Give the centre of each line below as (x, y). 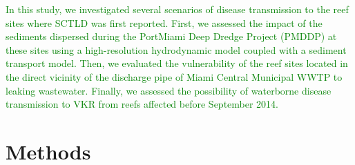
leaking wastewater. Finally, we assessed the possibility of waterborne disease (169, 90)
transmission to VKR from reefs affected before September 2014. (142, 104)
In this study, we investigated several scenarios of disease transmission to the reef (177, 9)
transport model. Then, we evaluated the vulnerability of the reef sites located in (177, 63)
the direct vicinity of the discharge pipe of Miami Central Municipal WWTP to (174, 76)
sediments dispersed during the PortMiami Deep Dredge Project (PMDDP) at (171, 36)
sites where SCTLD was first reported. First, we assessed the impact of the (164, 22)
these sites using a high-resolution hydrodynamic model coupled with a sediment (176, 49)
